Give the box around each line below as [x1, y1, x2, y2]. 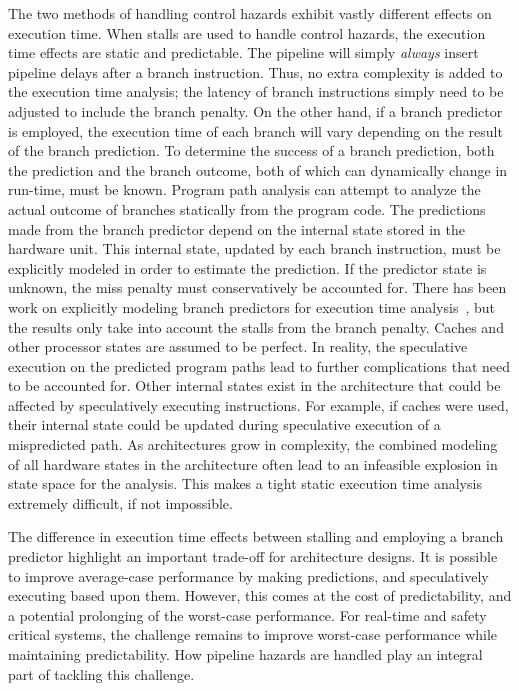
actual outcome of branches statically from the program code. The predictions [8, 198, 486, 219]
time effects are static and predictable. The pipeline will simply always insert [8, 42, 479, 63]
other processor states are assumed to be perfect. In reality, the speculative [8, 336, 468, 357]
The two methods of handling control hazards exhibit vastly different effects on [8, 3, 492, 23]
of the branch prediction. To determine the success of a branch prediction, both [8, 140, 495, 161]
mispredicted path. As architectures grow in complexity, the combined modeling [8, 434, 498, 455]
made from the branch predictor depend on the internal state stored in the [8, 218, 465, 239]
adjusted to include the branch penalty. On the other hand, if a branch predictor [8, 100, 503, 121]
